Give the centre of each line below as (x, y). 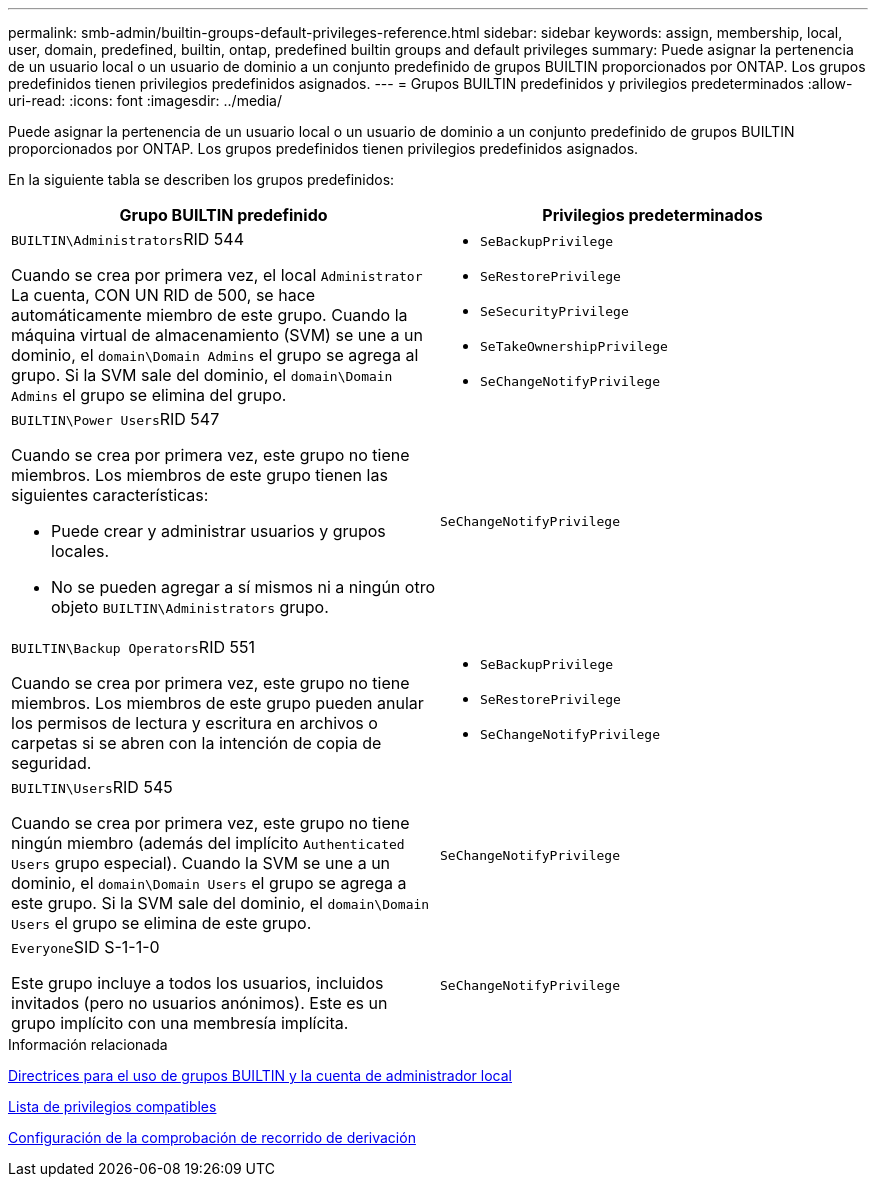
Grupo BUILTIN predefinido (223, 215)
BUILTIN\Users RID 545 (92, 787)
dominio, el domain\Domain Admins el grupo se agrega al (215, 355)
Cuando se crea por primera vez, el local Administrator (217, 275)
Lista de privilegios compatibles (112, 1106)
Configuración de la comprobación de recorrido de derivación (212, 1137)
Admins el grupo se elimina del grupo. (149, 395)
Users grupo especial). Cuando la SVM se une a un (201, 863)
